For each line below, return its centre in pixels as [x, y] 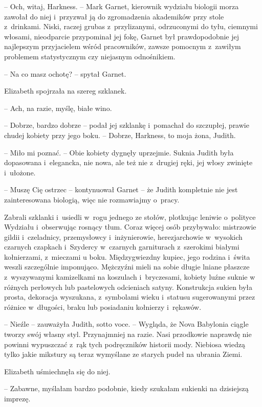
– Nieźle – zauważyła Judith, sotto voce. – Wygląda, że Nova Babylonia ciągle [126, 324]
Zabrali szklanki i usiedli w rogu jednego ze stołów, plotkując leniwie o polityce [130, 217]
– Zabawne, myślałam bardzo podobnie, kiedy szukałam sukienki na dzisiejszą [126, 388]
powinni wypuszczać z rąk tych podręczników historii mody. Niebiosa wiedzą [125, 344]
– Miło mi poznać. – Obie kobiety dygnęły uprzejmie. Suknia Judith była [119, 152]
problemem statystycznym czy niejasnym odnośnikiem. [90, 56]
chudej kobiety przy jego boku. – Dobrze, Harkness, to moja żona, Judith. [120, 135]
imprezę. [17, 398]
